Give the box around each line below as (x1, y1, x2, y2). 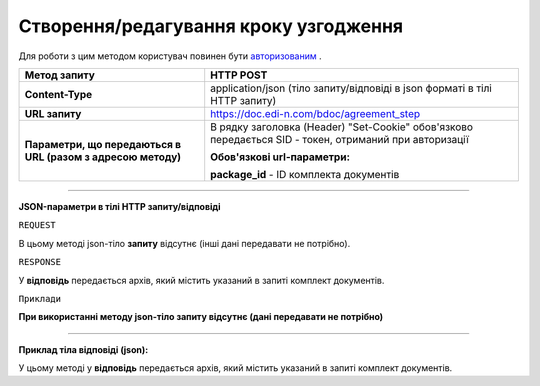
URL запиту (24, 106, 82, 120)
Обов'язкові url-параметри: (210, 150, 350, 164)
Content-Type (24, 87, 93, 101)
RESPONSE (18, 256, 62, 268)
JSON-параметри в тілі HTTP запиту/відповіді (18, 200, 221, 212)
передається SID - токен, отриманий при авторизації (210, 132, 469, 146)
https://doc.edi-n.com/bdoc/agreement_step (210, 106, 421, 120)
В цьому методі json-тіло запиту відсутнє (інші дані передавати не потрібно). (18, 237, 351, 249)
